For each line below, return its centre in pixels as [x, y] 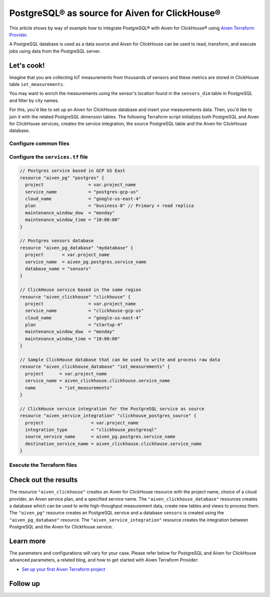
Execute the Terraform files [43, 465]
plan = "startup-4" [74, 325]
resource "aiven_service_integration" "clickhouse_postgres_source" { [108, 416]
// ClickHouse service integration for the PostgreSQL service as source [112, 408]
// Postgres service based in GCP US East [72, 171]
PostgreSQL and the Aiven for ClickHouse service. [61, 527]
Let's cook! [27, 65]
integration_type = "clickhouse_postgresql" [91, 429]
